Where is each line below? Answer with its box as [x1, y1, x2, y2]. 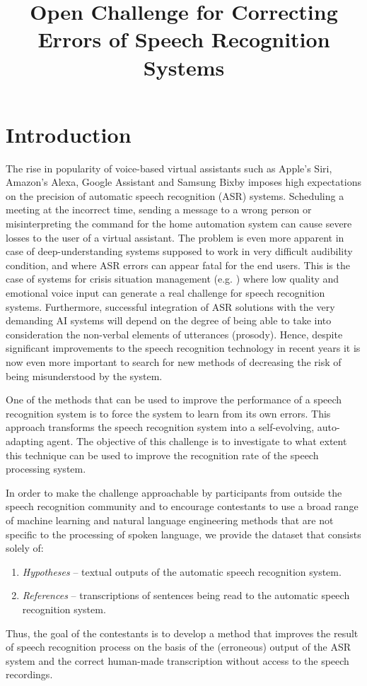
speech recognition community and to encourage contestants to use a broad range [6, 499, 359, 514]
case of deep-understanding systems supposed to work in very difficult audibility [6, 244, 353, 259]
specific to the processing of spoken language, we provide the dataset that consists [6, 526, 361, 541]
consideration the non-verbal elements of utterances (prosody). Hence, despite [6, 326, 343, 341]
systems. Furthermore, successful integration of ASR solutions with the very [6, 299, 335, 314]
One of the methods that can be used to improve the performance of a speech [6, 392, 342, 407]
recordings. [6, 667, 53, 682]
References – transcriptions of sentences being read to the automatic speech [22, 588, 350, 603]
